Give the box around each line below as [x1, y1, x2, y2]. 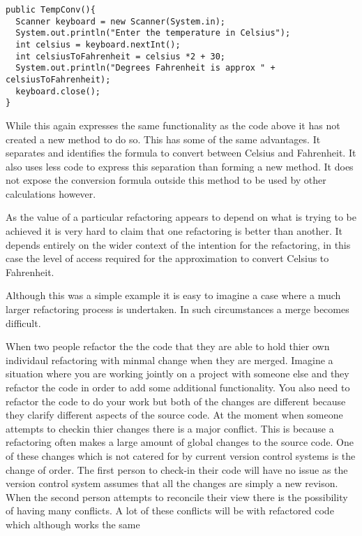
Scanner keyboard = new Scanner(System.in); [15, 16, 225, 27]
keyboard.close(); [15, 86, 101, 96]
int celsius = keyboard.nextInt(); [15, 39, 181, 50]
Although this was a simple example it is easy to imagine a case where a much [6, 288, 341, 303]
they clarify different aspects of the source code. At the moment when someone [6, 407, 343, 422]
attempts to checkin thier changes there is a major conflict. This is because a [6, 421, 334, 435]
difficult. [6, 315, 41, 330]
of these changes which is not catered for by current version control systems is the [6, 448, 356, 463]
